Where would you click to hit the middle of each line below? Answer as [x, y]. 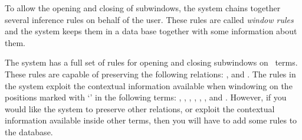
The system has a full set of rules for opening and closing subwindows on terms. [151, 62]
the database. [29, 131]
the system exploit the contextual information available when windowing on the [149, 85]
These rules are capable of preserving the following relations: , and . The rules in [150, 74]
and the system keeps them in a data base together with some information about [151, 31]
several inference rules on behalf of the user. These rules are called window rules [149, 19]
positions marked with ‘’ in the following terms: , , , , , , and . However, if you [146, 97]
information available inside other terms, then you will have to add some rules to [151, 120]
